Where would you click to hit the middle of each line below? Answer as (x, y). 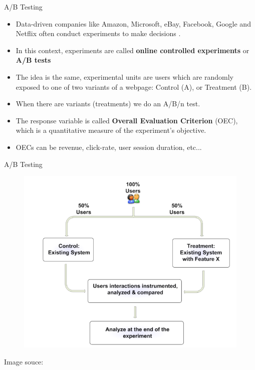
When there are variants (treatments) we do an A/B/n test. (108, 104)
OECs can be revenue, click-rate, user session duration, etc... (109, 147)
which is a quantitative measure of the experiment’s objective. (111, 130)
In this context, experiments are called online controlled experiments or (133, 50)
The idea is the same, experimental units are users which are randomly (124, 76)
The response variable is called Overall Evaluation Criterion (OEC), (127, 120)
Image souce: (24, 361)
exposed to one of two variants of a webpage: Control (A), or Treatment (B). (134, 86)
